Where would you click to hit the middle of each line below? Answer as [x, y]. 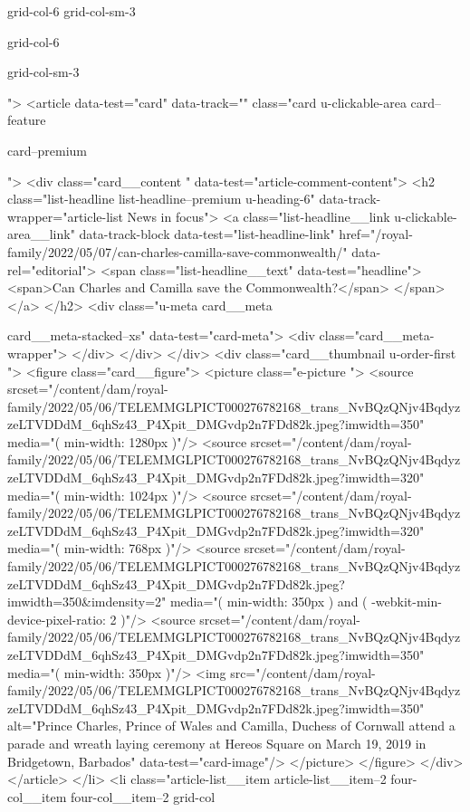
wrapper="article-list [65, 216]
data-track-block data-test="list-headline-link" [207, 234]
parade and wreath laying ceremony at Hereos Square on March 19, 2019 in [217, 743]
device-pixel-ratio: [57, 619]
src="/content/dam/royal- [303, 672]
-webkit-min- [407, 602]
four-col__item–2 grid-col [143, 796]
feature [27, 120]
